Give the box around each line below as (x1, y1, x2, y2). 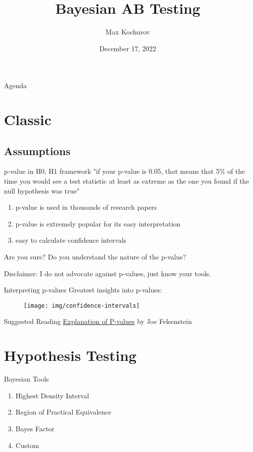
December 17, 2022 (99, 43, 156, 53)
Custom (15, 440, 39, 450)
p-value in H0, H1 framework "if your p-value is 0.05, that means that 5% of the (4, 166, 245, 176)
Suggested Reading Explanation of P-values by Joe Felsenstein (4, 316, 192, 326)
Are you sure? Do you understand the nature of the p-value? (4, 252, 186, 262)
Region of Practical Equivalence (15, 407, 112, 417)
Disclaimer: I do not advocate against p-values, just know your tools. (4, 268, 211, 278)
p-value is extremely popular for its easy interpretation (15, 218, 181, 228)
